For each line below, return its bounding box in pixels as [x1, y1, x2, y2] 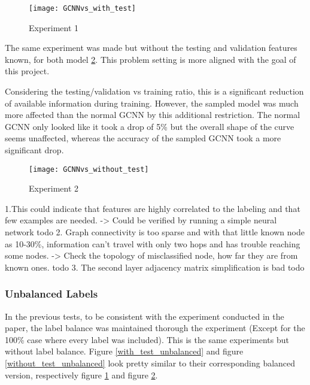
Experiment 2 [29, 182, 79, 195]
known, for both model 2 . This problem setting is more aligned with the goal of [5, 53, 296, 65]
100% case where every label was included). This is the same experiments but [5, 333, 289, 345]
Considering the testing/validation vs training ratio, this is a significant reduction [5, 85, 304, 98]
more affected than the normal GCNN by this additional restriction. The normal [5, 108, 300, 121]
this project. [5, 65, 50, 77]
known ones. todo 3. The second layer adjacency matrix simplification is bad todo [5, 260, 305, 273]
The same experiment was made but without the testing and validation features [5, 41, 297, 54]
